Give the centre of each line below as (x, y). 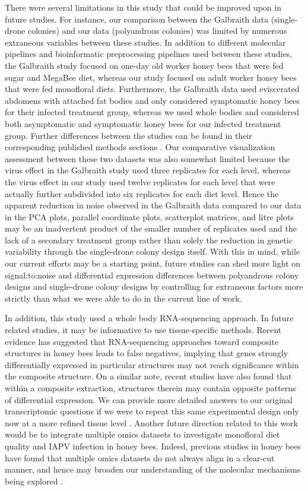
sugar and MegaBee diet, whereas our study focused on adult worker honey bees (151, 77)
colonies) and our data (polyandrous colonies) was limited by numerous (157, 31)
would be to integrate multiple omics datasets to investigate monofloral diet (142, 434)
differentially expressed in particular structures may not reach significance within (152, 364)
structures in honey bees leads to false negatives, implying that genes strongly (147, 353)
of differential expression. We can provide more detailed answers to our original (149, 399)
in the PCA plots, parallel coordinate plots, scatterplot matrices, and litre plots (149, 216)
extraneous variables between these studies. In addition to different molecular (145, 42)
